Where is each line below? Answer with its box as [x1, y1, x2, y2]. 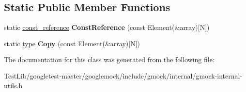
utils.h [4, 80, 23, 90]
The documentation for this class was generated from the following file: [4, 54, 215, 65]
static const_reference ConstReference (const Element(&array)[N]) [4, 22, 210, 32]
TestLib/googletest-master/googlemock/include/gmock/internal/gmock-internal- [4, 70, 243, 80]
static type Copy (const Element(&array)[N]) [4, 38, 140, 48]
